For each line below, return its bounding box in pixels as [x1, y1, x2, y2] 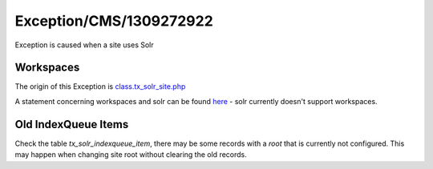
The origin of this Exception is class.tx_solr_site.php [14, 82, 186, 91]
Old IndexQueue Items [14, 117, 129, 131]
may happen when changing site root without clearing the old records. [14, 150, 248, 159]
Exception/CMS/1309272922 [14, 12, 214, 30]
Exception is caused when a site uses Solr [14, 40, 154, 50]
